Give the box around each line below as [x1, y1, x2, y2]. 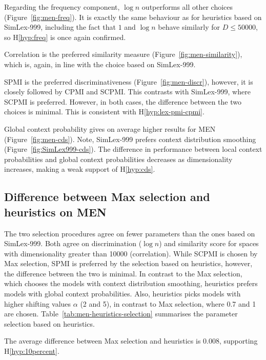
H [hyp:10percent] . [4, 346, 59, 356]
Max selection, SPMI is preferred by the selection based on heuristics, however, [4, 258, 253, 269]
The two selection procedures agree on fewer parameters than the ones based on [4, 228, 255, 238]
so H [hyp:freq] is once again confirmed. [4, 31, 126, 42]
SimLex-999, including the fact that [4, 22, 116, 32]
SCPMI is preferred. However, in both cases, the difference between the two [4, 96, 241, 107]
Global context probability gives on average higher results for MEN [4, 123, 216, 134]
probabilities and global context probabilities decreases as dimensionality [4, 153, 233, 164]
